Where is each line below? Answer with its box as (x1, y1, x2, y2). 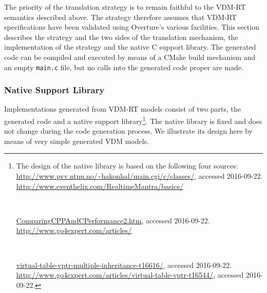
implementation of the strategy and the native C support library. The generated (4, 41, 256, 52)
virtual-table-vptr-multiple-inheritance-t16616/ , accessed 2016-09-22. (16, 259, 232, 270)
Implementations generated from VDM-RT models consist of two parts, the (4, 103, 241, 114)
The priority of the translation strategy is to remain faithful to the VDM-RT (4, 2, 246, 12)
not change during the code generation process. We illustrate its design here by (4, 125, 253, 136)
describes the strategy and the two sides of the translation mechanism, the (4, 31, 238, 42)
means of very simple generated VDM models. (4, 135, 149, 146)
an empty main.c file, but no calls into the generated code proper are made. (4, 61, 243, 72)
